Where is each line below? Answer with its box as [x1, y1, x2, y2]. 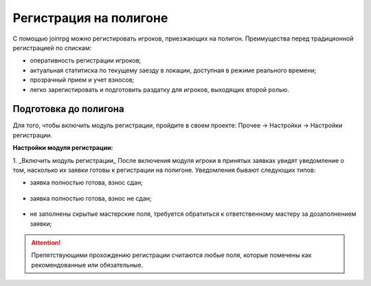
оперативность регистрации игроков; [30, 56, 142, 65]
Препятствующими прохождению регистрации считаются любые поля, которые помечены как [31, 251, 312, 259]
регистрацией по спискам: [12, 43, 92, 52]
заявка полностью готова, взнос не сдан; [30, 194, 152, 202]
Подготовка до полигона [12, 103, 124, 115]
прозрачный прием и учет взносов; [30, 76, 135, 84]
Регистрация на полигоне [12, 10, 168, 25]
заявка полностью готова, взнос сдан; [30, 179, 144, 187]
